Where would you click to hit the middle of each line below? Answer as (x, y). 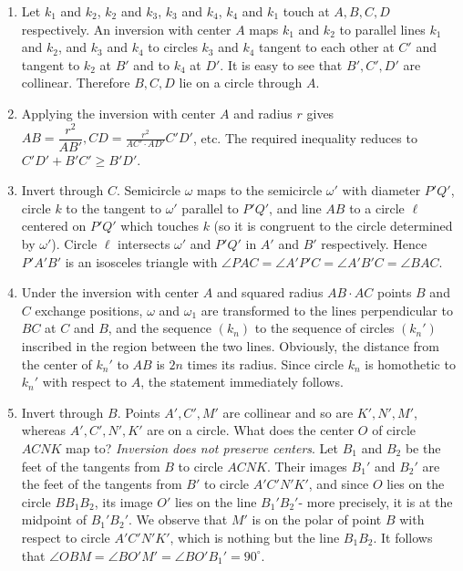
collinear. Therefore (76, 83)
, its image (123, 501)
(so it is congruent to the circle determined (333, 226)
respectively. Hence (374, 244)
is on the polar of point (317, 519)
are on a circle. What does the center (251, 430)
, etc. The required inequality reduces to (305, 137)
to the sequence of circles (324, 328)
